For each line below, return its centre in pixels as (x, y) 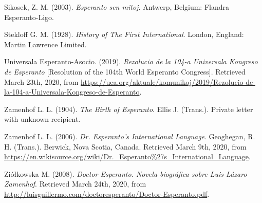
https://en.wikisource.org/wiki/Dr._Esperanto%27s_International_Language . (127, 156)
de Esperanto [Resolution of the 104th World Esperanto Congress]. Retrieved (125, 71)
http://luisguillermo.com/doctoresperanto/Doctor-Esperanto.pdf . (107, 193)
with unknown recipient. (42, 119)
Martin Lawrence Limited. (45, 44)
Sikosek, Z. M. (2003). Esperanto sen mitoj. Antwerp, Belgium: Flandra (117, 7)
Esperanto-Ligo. (29, 17)
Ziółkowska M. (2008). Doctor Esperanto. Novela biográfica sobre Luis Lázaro (126, 173)
